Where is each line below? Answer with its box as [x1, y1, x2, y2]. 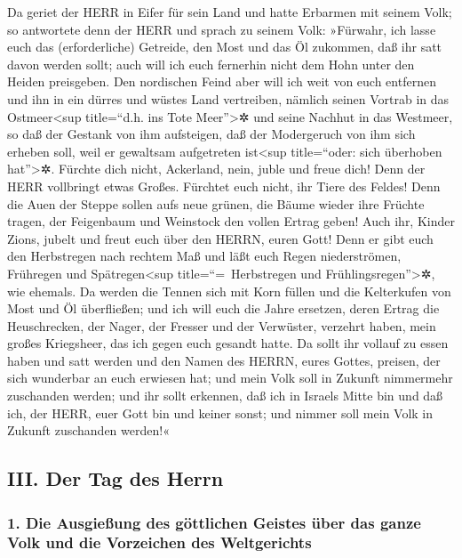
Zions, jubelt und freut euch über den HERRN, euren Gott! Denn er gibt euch [7, 229, 434, 247]
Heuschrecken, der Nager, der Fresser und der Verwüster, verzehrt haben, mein [7, 316, 436, 335]
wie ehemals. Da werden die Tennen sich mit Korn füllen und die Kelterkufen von [7, 281, 451, 300]
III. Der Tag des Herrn [7, 465, 224, 492]
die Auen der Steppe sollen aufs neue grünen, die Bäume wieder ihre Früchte [7, 194, 425, 213]
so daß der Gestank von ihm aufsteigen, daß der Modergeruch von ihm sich [7, 125, 416, 143]
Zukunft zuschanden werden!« [7, 421, 170, 440]
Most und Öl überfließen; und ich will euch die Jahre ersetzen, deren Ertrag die [7, 299, 440, 318]
